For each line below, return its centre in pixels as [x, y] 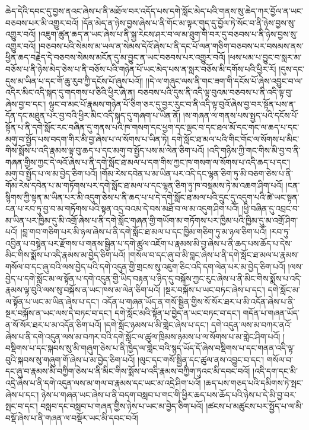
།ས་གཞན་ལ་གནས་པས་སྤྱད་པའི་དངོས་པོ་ [241, 115]
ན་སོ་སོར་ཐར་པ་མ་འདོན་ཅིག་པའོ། [53, 325]
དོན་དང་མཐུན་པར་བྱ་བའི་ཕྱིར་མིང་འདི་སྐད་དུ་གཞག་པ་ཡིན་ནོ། [93, 115]
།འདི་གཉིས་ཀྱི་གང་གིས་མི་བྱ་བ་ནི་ [254, 150]
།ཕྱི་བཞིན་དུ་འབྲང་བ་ [270, 208]
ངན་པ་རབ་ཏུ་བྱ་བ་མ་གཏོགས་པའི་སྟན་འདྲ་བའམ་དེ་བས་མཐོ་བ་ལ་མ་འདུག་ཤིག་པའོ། [122, 208]
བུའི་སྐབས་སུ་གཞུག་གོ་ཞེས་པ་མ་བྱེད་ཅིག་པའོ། [70, 359]
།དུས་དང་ [292, 69]
